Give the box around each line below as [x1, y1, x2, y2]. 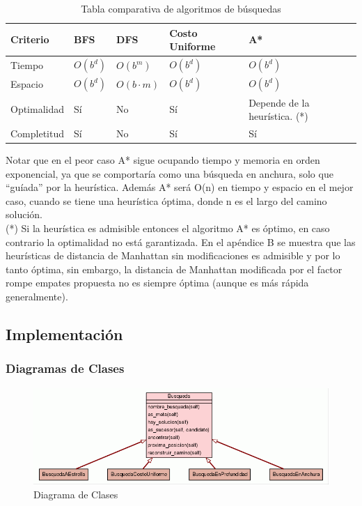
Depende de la [249, 95, 310, 109]
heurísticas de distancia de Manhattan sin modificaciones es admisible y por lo [6, 248, 340, 263]
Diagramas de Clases [6, 360, 125, 377]
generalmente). [6, 289, 68, 303]
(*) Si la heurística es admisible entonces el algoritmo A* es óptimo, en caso [6, 221, 330, 236]
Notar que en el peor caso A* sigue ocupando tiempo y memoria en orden [6, 153, 320, 167]
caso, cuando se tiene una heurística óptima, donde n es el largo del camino [6, 193, 327, 208]
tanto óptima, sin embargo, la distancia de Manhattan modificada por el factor [6, 261, 343, 276]
